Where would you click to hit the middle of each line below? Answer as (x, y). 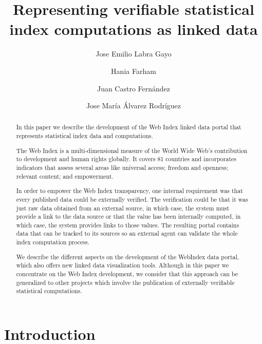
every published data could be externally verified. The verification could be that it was (132, 199)
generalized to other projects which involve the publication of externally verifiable (125, 282)
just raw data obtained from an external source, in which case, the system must (123, 208)
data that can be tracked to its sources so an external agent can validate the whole (127, 233)
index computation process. (53, 242)
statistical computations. (49, 291)
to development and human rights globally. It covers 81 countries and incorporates (126, 159)
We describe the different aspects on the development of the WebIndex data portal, (128, 256)
